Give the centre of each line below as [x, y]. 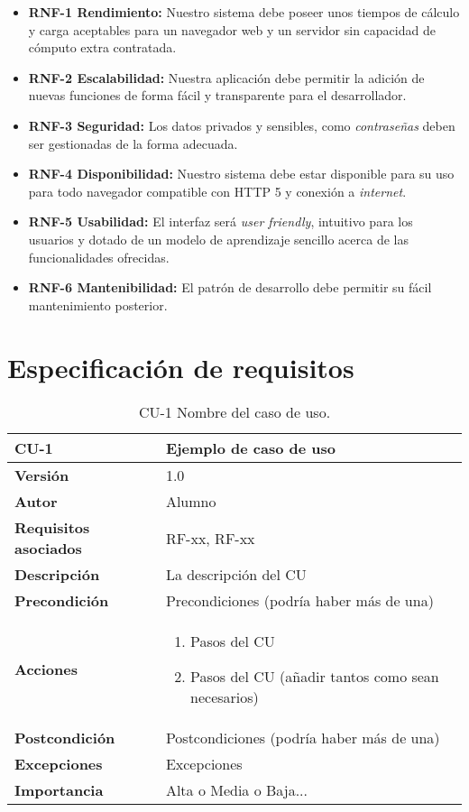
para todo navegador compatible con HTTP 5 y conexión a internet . [217, 191]
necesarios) [225, 697]
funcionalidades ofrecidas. [99, 257]
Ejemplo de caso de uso [250, 448]
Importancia [59, 790]
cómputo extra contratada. [102, 47]
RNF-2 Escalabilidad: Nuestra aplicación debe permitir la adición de [226, 77]
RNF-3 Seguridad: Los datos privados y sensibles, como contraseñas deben [242, 125]
